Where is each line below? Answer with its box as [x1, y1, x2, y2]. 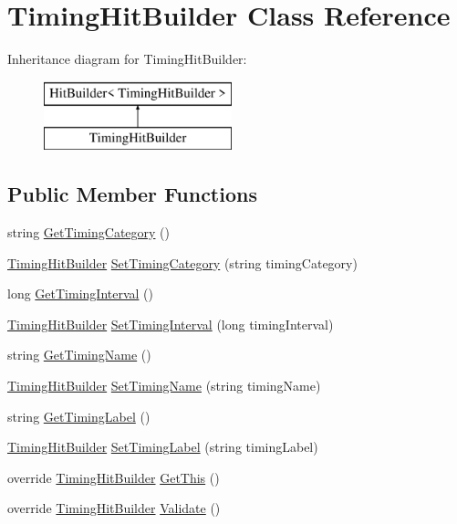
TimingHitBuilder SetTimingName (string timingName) [7, 376, 321, 395]
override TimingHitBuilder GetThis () [7, 467, 220, 487]
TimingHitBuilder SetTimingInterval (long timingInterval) [7, 314, 334, 333]
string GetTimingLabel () [7, 406, 151, 425]
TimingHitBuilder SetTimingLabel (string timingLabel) [7, 437, 318, 456]
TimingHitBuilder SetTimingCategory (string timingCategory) [7, 253, 358, 272]
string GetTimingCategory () [7, 223, 170, 242]
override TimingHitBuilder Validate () [7, 498, 221, 518]
